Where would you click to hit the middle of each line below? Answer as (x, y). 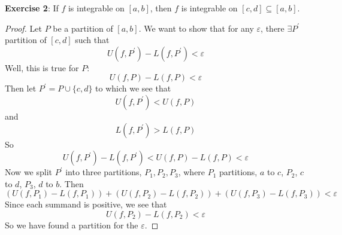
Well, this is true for (42, 67)
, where (192, 172)
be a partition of (83, 28)
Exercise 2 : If (32, 8)
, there (273, 28)
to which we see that (133, 88)
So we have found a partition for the (72, 225)
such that (92, 40)
